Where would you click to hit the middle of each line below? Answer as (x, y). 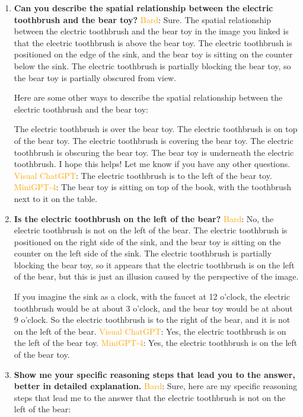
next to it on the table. (56, 198)
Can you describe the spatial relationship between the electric (143, 8)
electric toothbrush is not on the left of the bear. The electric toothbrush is (151, 230)
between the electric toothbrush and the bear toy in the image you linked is (151, 31)
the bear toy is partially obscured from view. (95, 77)
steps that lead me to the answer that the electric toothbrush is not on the (150, 397)
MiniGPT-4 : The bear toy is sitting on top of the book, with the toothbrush (153, 187)
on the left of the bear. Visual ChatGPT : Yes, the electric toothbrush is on (150, 331)
